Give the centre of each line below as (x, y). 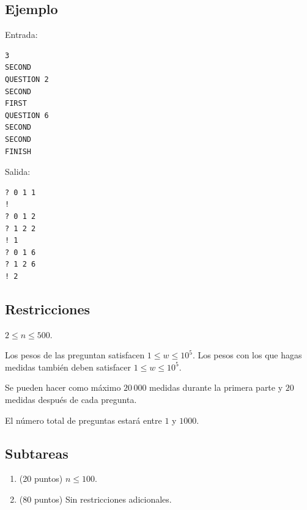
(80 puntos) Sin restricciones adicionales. (95, 499)
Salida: (18, 172)
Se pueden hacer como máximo (63, 387)
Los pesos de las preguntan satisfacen (75, 355)
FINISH (18, 151)
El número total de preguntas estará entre (83, 420)
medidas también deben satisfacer (68, 367)
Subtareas (37, 453)
